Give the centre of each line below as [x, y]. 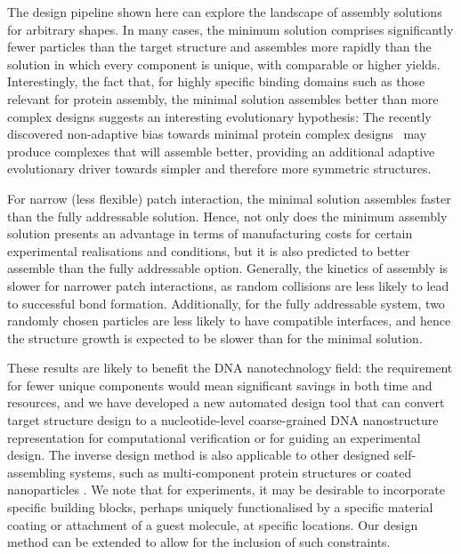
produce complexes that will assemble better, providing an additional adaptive [221, 151]
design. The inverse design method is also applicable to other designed [198, 455]
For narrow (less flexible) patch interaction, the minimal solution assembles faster [229, 198]
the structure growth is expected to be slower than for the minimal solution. [215, 337]
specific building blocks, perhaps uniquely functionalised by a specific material [220, 507]
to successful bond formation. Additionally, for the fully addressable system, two [226, 303]
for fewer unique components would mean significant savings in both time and [220, 385]
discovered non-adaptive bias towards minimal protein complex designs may [217, 134]
